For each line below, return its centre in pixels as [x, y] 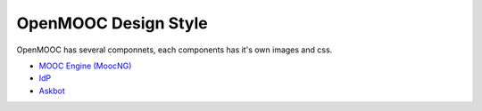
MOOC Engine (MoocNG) [85, 66]
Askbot [52, 91]
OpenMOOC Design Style [112, 23]
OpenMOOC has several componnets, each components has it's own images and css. [175, 50]
